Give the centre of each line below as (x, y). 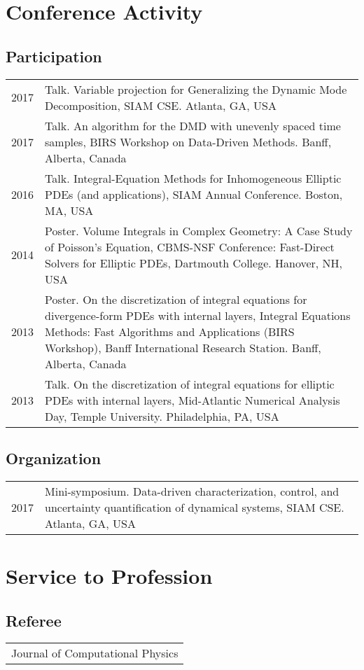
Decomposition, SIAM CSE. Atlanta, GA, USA (161, 105)
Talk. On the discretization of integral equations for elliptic (190, 384)
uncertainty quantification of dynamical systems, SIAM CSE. (195, 507)
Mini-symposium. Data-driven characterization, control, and (192, 491)
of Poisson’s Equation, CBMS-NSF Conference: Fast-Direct (190, 246)
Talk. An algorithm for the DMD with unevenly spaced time (193, 125)
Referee (34, 620)
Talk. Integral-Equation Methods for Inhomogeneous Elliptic (193, 178)
